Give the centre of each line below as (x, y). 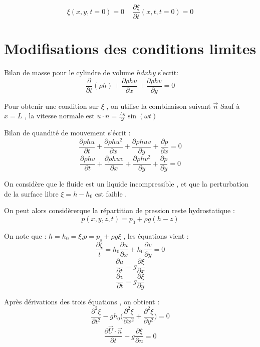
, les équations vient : (156, 235)
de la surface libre (31, 193)
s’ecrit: (168, 72)
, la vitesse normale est (59, 116)
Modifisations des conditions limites (130, 48)
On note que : (25, 235)
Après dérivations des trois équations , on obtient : (82, 301)
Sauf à (230, 106)
